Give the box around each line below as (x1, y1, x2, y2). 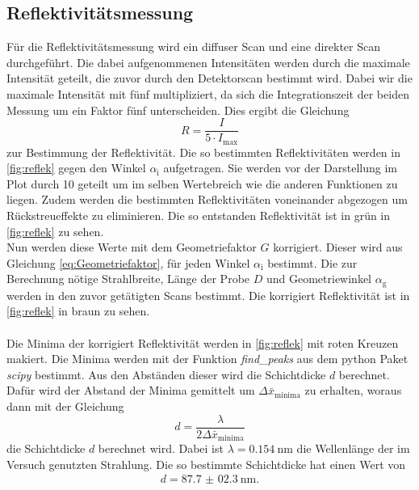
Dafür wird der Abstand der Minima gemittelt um (6, 382, 255, 399)
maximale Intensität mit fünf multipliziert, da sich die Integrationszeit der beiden (6, 85, 409, 102)
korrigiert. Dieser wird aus (273, 239, 403, 256)
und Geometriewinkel (266, 270, 371, 287)
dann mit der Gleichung (6, 398, 124, 415)
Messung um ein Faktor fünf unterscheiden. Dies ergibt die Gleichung (6, 101, 350, 118)
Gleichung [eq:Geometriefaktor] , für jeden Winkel (6, 254, 250, 271)
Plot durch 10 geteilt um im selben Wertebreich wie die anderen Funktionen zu (6, 175, 398, 192)
